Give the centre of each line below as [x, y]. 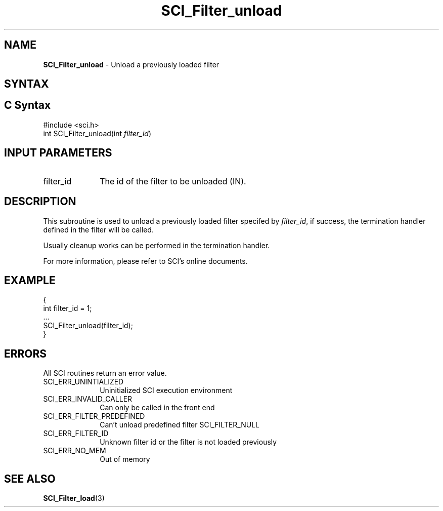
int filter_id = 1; [68, 308]
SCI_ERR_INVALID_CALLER [88, 399]
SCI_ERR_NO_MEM [75, 451]
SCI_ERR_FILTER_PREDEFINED [94, 416]
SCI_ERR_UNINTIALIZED [83, 382]
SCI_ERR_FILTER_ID [76, 434]
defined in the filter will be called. [98, 229]
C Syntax [28, 105]
